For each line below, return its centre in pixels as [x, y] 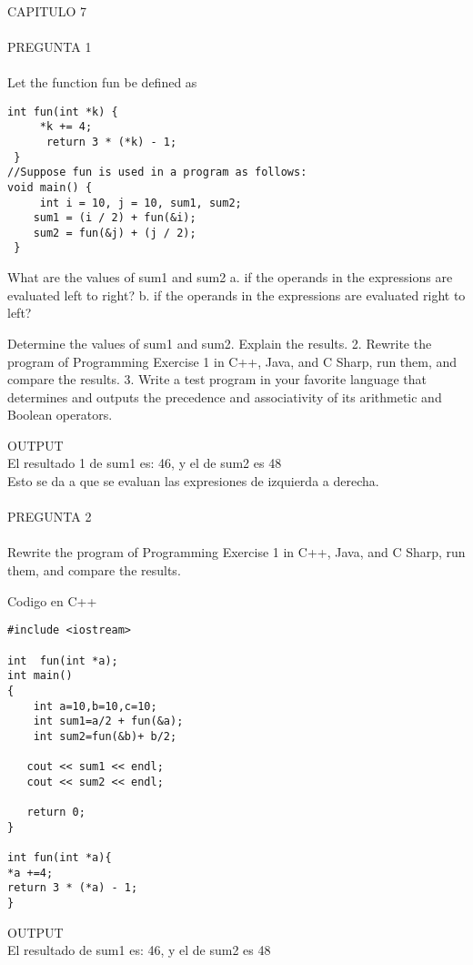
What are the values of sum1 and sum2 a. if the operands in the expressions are [230, 277]
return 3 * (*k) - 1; [111, 142]
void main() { [50, 187]
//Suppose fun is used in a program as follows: [157, 173]
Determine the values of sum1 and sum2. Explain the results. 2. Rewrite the [220, 343]
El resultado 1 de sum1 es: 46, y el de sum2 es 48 [145, 463]
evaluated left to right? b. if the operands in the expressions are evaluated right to [236, 295]
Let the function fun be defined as [102, 81]
